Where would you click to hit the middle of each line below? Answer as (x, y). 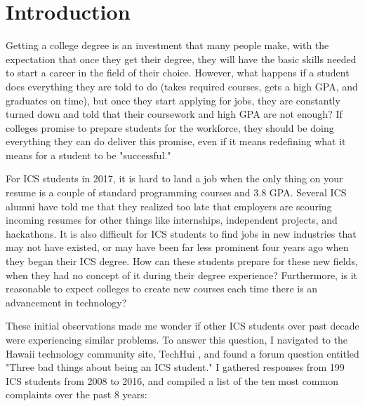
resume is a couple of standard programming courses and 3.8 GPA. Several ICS (176, 192)
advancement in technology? (66, 302)
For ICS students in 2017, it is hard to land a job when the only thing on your (174, 178)
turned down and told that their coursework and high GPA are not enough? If (174, 114)
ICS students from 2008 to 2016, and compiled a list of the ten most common (172, 380)
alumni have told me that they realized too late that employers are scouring (169, 206)
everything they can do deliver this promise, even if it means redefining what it (176, 141)
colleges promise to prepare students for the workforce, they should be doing (170, 127)
